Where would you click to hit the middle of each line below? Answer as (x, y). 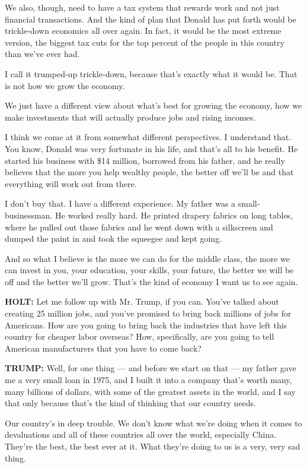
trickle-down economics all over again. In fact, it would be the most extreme (143, 31)
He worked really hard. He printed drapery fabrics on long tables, (174, 215)
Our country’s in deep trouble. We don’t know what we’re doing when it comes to (153, 423)
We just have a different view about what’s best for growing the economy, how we (153, 105)
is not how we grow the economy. (65, 85)
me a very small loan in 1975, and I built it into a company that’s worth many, (148, 380)
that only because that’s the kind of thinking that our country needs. (130, 403)
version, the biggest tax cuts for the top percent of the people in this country (145, 42)
